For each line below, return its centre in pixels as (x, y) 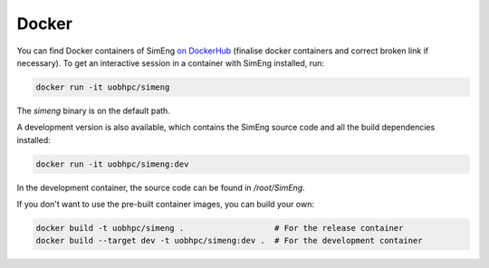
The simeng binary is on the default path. (94, 110)
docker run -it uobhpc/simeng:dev (112, 164)
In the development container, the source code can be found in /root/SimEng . (161, 187)
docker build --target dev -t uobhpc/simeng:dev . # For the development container (229, 241)
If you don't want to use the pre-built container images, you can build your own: (165, 205)
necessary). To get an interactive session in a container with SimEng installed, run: (171, 62)
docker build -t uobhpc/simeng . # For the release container (220, 228)
